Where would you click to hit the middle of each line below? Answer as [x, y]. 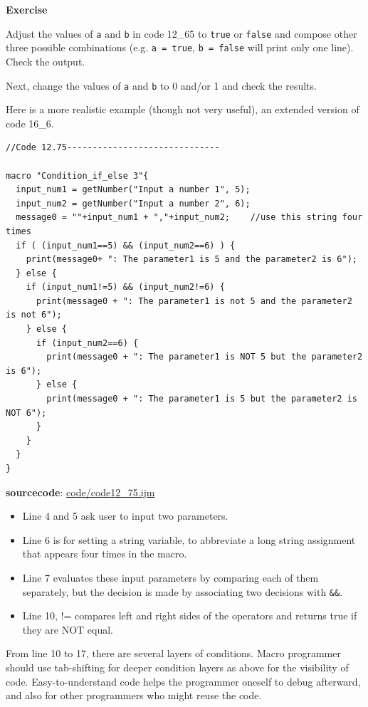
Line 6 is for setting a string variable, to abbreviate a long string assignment [189, 539]
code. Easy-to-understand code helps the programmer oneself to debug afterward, [183, 681]
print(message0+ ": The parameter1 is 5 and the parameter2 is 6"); [191, 260]
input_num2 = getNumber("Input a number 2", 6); [133, 203]
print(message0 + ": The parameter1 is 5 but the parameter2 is [202, 399]
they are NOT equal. [68, 629]
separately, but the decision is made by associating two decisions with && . [183, 591]
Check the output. [46, 61]
